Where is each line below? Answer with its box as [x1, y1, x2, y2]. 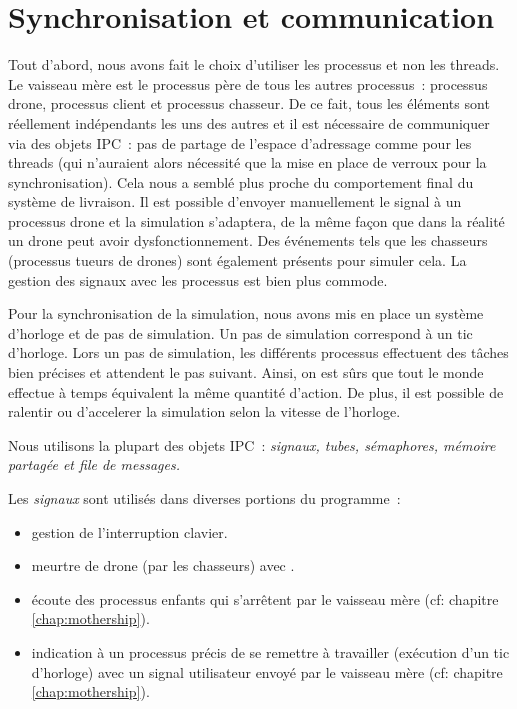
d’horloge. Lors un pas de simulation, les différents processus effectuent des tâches [8, 342, 509, 363]
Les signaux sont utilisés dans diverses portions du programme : [8, 488, 401, 508]
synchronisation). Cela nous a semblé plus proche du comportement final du [8, 171, 474, 192]
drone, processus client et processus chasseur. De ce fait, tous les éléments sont [8, 93, 490, 114]
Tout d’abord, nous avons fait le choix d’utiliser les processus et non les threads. [8, 54, 500, 75]
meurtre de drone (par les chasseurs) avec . [31, 555, 295, 576]
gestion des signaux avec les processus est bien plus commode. [8, 269, 388, 290]
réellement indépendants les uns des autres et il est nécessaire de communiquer [8, 112, 490, 133]
